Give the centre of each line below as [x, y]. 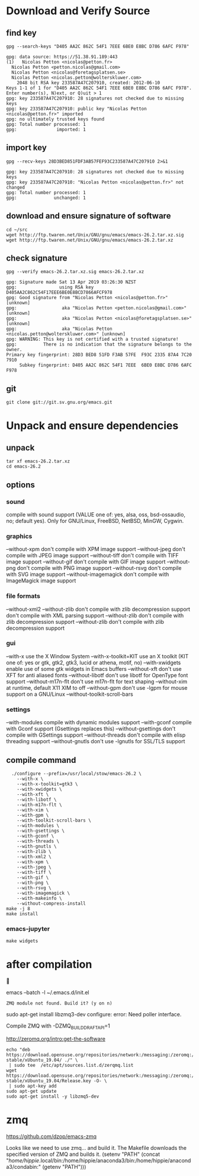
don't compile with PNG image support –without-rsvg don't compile [99, 568]
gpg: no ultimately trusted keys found [55, 119]
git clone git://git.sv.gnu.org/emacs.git [59, 402]
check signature [37, 259]
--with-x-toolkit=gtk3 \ [47, 784]
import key [27, 148]
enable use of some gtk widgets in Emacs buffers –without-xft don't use [94, 668]
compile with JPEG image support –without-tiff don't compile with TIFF [92, 556]
